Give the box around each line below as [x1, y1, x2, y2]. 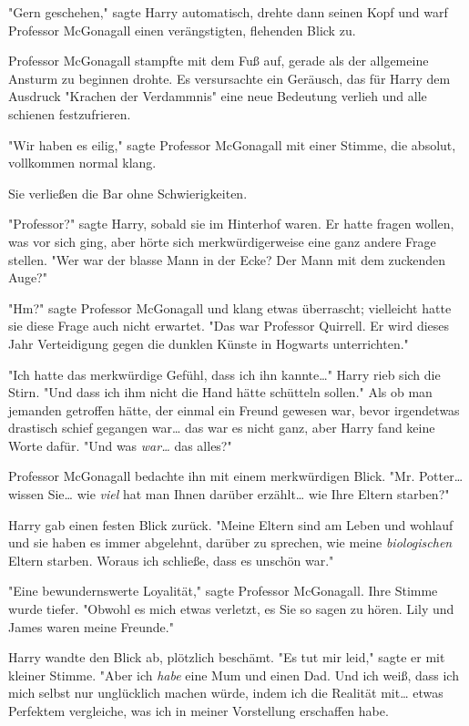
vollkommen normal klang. [8, 153, 157, 172]
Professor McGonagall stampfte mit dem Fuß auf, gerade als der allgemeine [8, 51, 429, 70]
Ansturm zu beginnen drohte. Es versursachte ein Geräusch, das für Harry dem [8, 68, 451, 87]
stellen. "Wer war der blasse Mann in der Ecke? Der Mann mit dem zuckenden [8, 250, 446, 269]
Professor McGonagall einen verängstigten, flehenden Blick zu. [8, 20, 356, 39]
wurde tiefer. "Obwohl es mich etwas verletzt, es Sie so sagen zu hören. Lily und [8, 599, 454, 619]
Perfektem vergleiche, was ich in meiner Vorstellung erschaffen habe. [8, 701, 389, 720]
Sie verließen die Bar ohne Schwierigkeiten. [8, 183, 248, 202]
